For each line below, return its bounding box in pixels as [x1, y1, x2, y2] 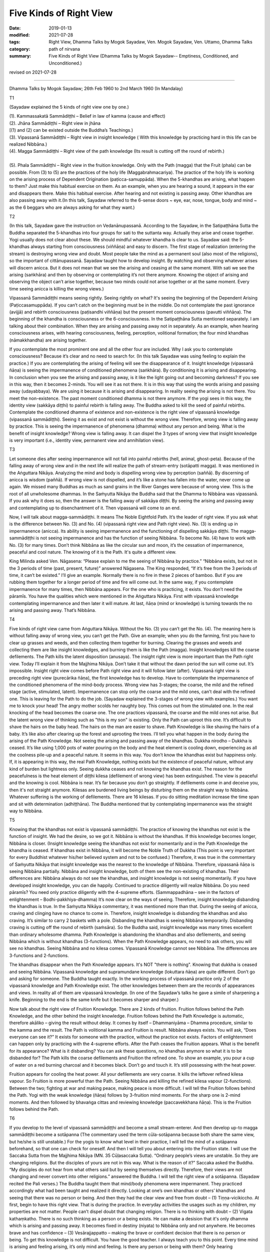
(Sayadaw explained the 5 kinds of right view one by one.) [9, 104, 129, 110]
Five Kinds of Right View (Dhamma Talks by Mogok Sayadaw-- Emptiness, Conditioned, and [48, 53, 238, 59]
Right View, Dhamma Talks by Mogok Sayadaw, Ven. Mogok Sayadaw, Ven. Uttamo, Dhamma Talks [48, 39, 252, 45]
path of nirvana [48, 46, 80, 52]
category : [9, 46, 30, 52]
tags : [9, 39, 20, 45]
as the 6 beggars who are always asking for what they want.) [9, 204, 135, 210]
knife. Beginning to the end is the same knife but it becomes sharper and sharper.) [9, 997, 179, 1003]
